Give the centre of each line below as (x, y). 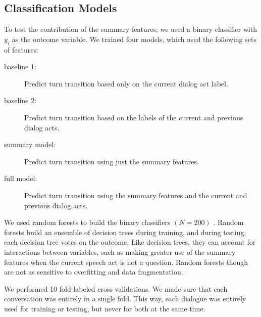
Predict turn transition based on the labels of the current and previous (134, 117)
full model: (21, 178)
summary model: (30, 144)
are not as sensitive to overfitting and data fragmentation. (94, 272)
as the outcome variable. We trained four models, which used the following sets (134, 39)
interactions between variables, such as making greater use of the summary (120, 252)
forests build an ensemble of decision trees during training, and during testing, (125, 232)
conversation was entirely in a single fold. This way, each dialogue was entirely (125, 299)
